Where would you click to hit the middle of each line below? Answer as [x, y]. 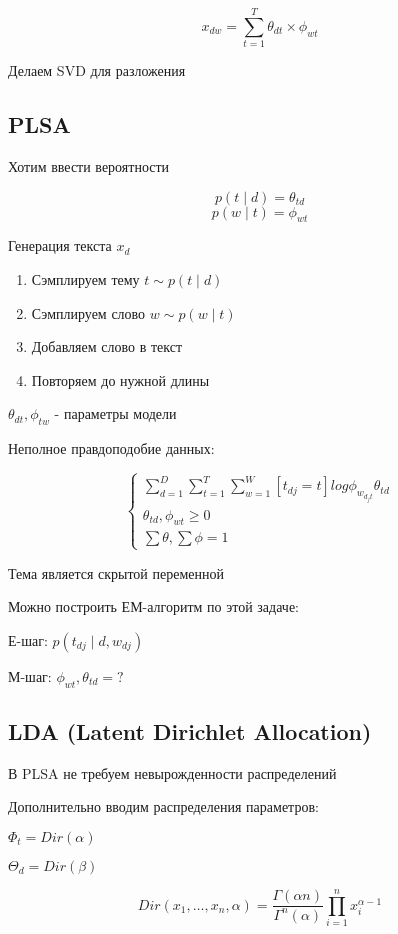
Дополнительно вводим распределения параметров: [163, 806]
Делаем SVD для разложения [97, 70]
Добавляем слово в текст [107, 346]
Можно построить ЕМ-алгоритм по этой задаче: [154, 606]
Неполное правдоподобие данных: [111, 448]
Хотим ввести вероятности [89, 165]
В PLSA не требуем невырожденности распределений [172, 772]
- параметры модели [115, 413]
